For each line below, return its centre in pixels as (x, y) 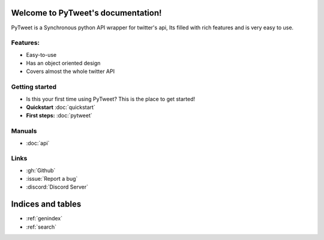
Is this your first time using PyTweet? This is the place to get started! (111, 99)
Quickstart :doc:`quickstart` (61, 107)
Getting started (34, 87)
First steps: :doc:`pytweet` (59, 116)
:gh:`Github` (41, 170)
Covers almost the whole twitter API (70, 71)
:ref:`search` (41, 227)
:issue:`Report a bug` (52, 179)
